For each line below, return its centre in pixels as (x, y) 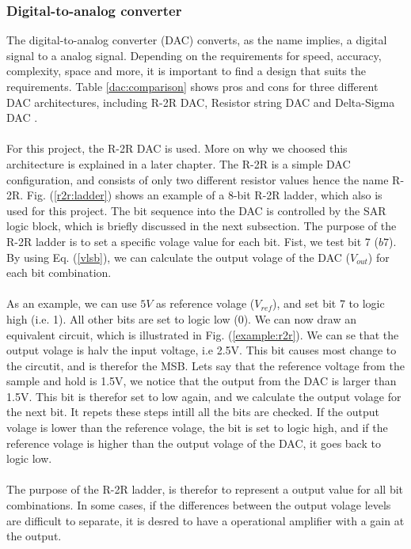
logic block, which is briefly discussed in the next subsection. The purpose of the (202, 226)
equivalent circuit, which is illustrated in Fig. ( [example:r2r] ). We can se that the (203, 334)
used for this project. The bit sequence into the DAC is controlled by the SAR (196, 210)
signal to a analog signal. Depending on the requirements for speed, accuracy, (194, 55)
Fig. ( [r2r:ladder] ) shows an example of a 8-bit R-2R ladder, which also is (204, 195)
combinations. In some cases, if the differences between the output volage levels (199, 505)
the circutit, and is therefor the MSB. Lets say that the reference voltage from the (205, 365)
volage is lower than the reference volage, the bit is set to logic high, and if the (197, 428)
